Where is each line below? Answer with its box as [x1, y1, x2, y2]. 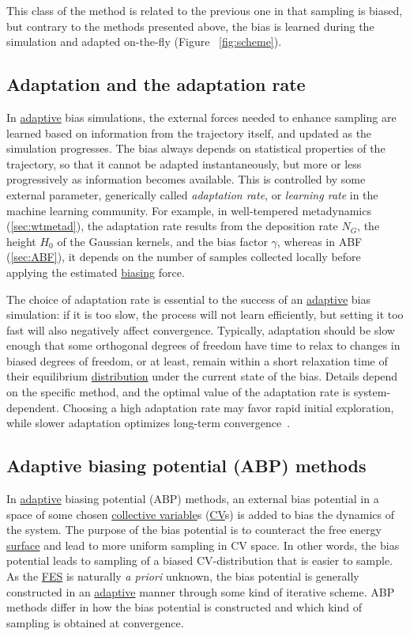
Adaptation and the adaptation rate [6, 72, 306, 97]
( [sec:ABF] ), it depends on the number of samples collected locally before [6, 248, 361, 265]
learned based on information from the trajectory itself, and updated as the [6, 124, 372, 141]
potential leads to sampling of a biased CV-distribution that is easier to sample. [6, 552, 393, 569]
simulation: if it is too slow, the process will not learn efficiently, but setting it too [6, 306, 404, 323]
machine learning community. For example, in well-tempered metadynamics [6, 202, 371, 218]
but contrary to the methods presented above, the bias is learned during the [6, 17, 374, 34]
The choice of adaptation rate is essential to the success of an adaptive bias [6, 290, 371, 307]
